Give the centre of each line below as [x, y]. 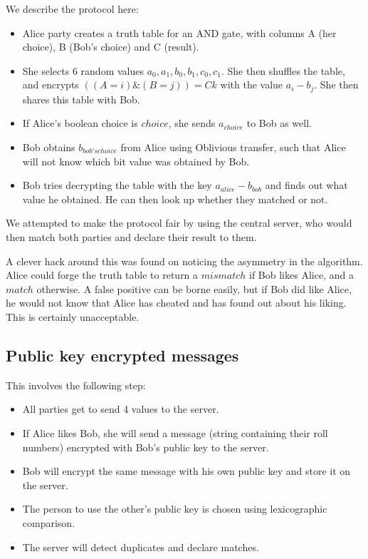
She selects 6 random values [83, 70]
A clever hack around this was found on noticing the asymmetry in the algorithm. [184, 261]
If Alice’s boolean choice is [80, 123]
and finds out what [306, 185]
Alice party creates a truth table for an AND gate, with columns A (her [179, 32]
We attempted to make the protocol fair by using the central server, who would [179, 223]
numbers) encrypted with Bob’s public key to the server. [146, 447]
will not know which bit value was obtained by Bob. [136, 161]
